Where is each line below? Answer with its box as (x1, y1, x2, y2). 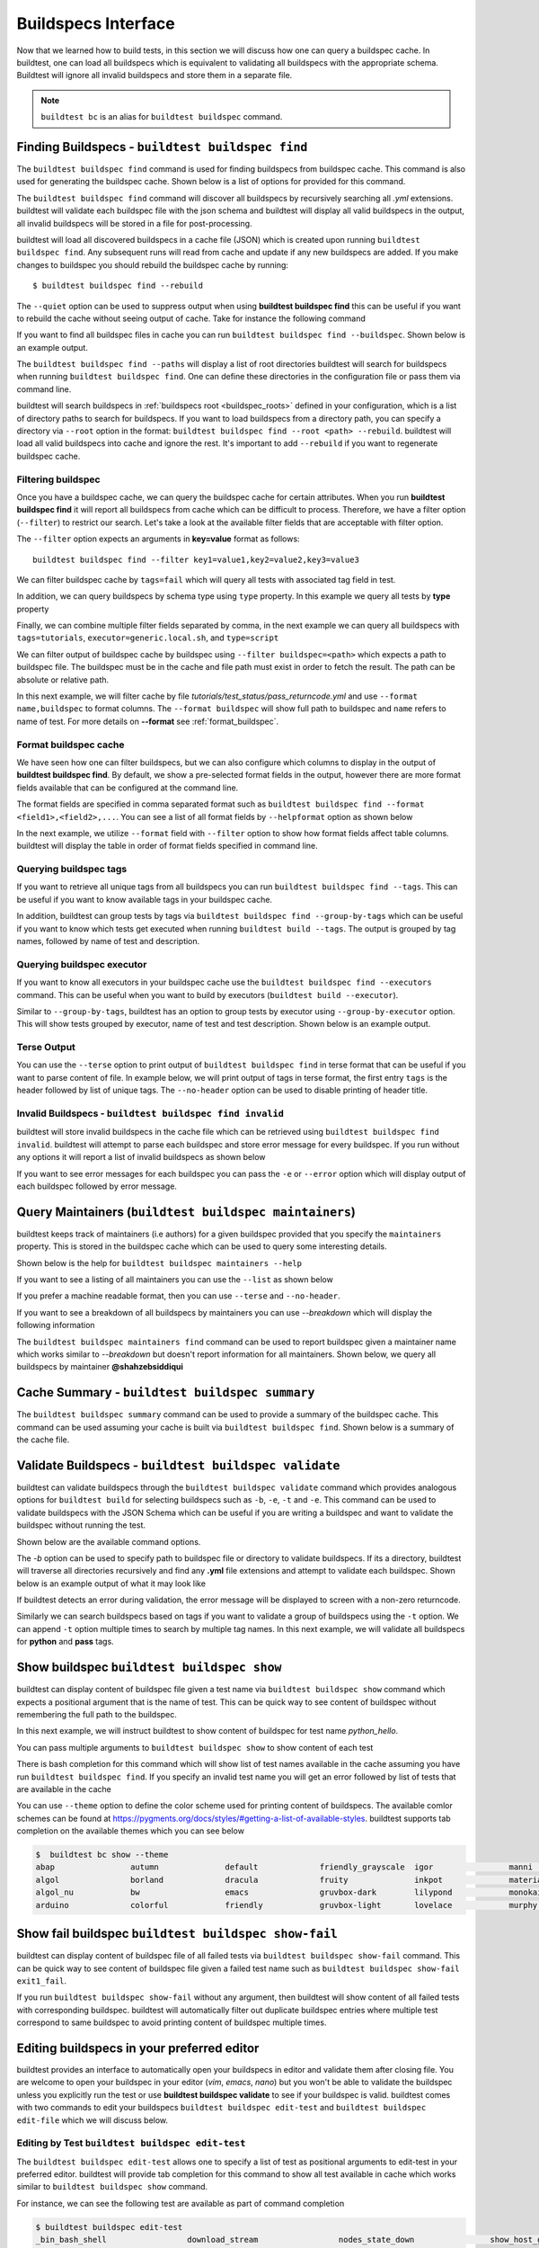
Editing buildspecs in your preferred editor (16, 2040, 260, 2056)
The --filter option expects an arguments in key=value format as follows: (16, 533, 300, 544)
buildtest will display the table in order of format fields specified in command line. (16, 841, 318, 852)
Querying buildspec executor (16, 958, 147, 970)
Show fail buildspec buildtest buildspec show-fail (16, 1926, 339, 1941)
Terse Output (16, 1041, 76, 1054)
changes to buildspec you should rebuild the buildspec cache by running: (16, 259, 289, 270)
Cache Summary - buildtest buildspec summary (16, 1385, 315, 1400)
